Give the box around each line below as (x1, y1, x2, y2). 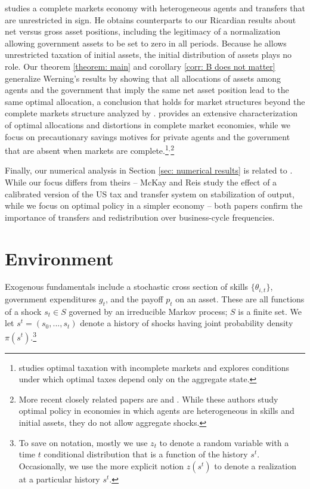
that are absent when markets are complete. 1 (5, 143, 169, 156)
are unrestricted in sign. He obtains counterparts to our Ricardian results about (5, 13, 296, 26)
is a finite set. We (238, 305, 302, 317)
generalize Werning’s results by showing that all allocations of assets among (5, 72, 281, 84)
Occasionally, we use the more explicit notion (18, 459, 184, 472)
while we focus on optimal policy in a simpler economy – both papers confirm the (5, 199, 303, 212)
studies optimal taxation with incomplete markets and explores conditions (18, 361, 289, 373)
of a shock (5, 305, 42, 317)
